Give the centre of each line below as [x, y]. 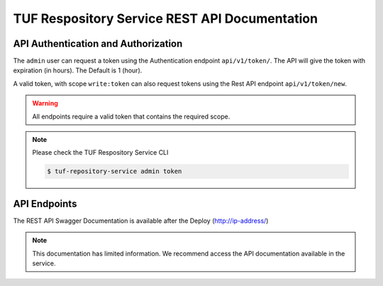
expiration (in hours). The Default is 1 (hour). [78, 70]
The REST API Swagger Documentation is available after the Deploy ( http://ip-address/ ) [141, 221]
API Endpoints [45, 203]
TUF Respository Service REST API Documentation [166, 18]
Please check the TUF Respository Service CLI [100, 153]
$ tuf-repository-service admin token [115, 171]
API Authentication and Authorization [98, 44]
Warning [45, 104]
